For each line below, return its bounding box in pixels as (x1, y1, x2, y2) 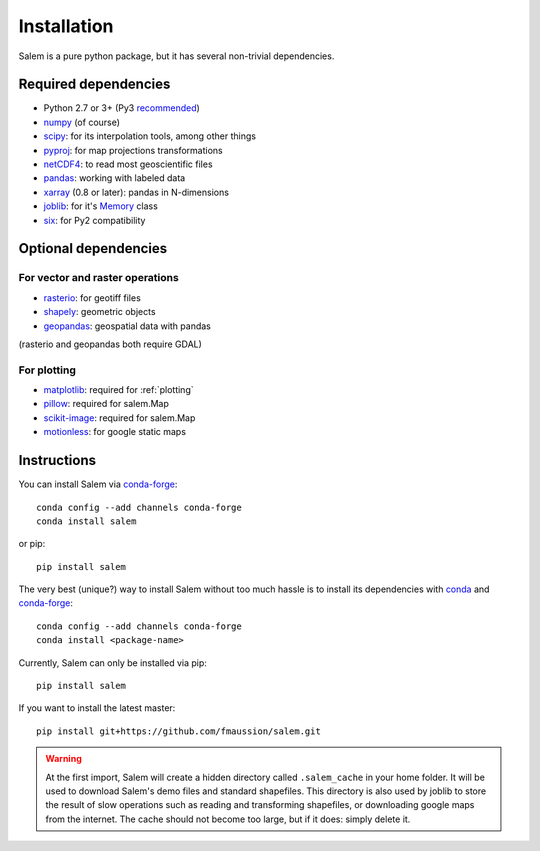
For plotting (18, 363, 77, 377)
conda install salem (36, 515, 137, 527)
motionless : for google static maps (43, 426, 187, 438)
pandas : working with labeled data (43, 172, 186, 184)
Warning (45, 753, 82, 765)
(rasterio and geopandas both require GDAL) (18, 338, 202, 350)
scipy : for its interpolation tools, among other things (43, 130, 257, 142)
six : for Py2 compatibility (43, 214, 146, 226)
